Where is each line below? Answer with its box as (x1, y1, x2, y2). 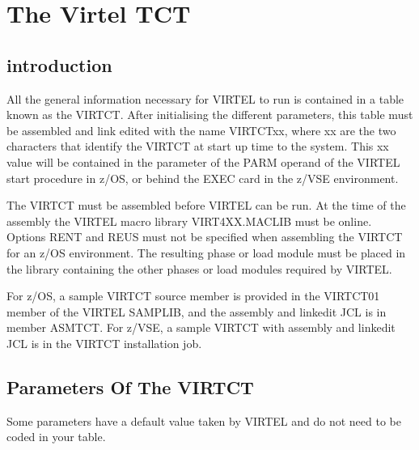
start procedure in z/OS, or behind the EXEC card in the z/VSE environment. (6, 169, 399, 186)
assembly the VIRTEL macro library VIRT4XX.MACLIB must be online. (6, 212, 372, 229)
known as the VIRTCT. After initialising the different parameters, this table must (6, 106, 413, 123)
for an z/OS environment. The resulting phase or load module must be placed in (6, 244, 406, 261)
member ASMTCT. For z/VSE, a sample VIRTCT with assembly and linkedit (6, 319, 396, 336)
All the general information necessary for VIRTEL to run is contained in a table (6, 90, 404, 107)
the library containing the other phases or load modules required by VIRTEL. (6, 260, 392, 277)
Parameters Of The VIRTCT (6, 374, 254, 399)
